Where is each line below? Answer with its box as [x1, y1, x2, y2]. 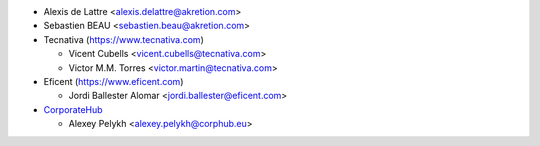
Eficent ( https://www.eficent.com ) [43, 75, 184, 87]
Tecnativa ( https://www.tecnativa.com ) [43, 33, 204, 45]
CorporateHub [43, 103, 104, 115]
